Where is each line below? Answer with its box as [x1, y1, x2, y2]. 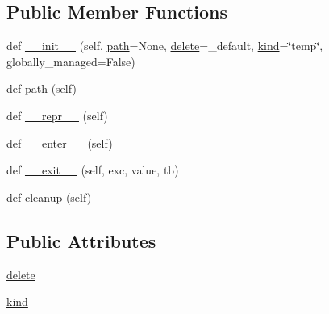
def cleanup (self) [6, 188, 92, 205]
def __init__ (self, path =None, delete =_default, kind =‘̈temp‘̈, [6, 37, 323, 54]
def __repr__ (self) [6, 107, 108, 124]
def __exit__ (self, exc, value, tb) [6, 161, 179, 178]
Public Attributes [6, 228, 156, 253]
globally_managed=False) [6, 52, 135, 69]
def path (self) [6, 80, 77, 97]
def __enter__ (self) [6, 134, 113, 151]
